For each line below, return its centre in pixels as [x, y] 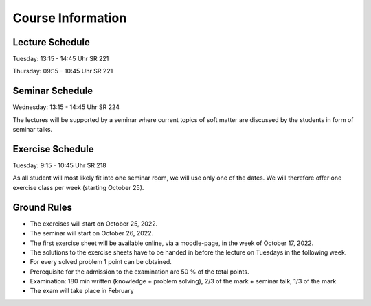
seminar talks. [33, 130]
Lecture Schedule [52, 42]
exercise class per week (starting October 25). [78, 187]
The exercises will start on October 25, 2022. [94, 224]
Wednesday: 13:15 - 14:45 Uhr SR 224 [66, 107]
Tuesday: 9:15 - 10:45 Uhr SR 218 [59, 165]
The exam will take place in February [82, 291]
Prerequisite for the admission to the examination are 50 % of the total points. [139, 272]
